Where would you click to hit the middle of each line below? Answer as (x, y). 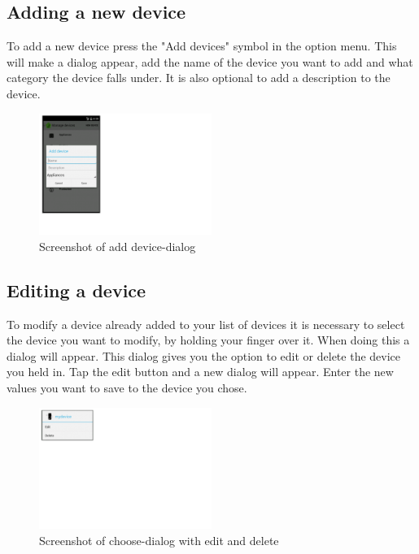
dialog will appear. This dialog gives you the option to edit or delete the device (204, 355)
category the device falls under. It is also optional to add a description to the (199, 78)
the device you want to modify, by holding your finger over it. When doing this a (208, 340)
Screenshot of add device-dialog (118, 246)
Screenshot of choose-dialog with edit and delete (159, 540)
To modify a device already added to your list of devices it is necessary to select (206, 324)
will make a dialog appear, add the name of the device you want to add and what (210, 61)
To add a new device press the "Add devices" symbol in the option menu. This (202, 46)
